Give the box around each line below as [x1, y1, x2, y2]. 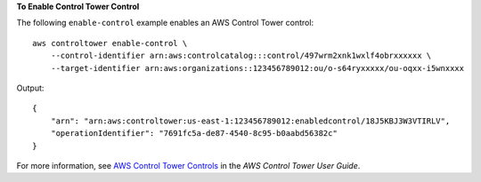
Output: [16, 83, 45, 93]
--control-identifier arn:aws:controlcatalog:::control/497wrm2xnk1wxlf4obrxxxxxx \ [50, 51, 432, 61]
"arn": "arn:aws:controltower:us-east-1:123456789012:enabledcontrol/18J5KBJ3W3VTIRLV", [50, 115, 451, 126]
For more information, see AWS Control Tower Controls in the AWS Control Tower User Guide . [16, 160, 361, 170]
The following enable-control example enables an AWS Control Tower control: [16, 18, 314, 28]
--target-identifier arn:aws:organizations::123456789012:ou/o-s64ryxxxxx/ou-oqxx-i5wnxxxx [50, 63, 465, 73]
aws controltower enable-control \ [32, 38, 188, 48]
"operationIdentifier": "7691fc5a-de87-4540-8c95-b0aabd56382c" [50, 129, 338, 138]
